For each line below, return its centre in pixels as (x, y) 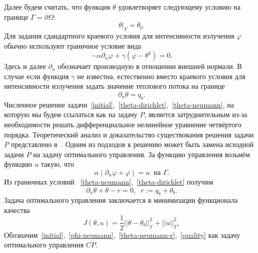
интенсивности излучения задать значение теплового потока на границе (115, 86)
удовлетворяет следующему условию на (179, 7)
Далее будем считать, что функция (57, 7)
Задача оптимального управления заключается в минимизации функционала (121, 200)
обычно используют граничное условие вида (73, 45)
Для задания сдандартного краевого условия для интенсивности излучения (119, 35)
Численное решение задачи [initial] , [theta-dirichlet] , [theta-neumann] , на (119, 104)
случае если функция (36, 76)
